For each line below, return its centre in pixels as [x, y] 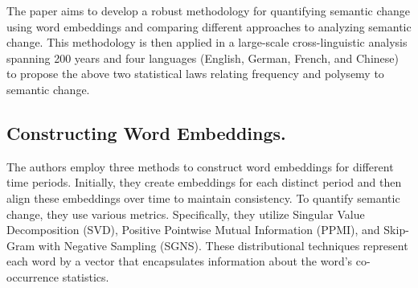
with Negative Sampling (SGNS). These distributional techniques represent [223, 245]
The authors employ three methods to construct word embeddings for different [200, 166]
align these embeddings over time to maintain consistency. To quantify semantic [203, 197]
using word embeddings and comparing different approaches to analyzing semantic [209, 26]
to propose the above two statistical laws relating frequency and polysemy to [195, 74]
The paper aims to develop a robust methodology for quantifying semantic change [209, 10]
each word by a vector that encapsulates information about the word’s [180, 261]
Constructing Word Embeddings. [146, 132]
